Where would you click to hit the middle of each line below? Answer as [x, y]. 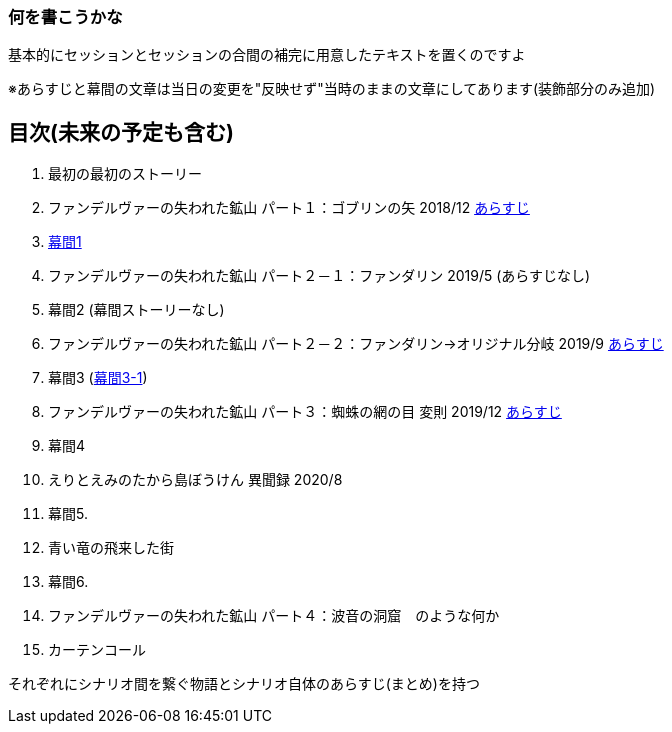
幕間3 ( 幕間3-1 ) [98, 378]
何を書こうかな [65, 17]
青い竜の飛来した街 [111, 548]
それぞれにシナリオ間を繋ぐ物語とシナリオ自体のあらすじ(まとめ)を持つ [244, 684]
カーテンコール [97, 650]
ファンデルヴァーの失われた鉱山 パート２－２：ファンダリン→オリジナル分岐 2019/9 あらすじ [356, 344]
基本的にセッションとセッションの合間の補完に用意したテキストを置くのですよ [267, 55]
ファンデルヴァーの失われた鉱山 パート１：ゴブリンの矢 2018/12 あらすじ [289, 208]
